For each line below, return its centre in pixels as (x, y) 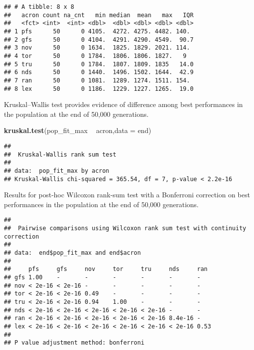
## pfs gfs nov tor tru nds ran (106, 269)
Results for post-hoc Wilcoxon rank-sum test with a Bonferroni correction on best (127, 195)
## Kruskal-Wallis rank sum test (60, 154)
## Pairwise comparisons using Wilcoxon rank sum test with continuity (125, 229)
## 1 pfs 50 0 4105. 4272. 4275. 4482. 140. (97, 31)
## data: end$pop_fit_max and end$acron (73, 253)
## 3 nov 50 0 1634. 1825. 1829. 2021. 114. (97, 48)
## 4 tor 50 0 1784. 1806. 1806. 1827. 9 (95, 56)
